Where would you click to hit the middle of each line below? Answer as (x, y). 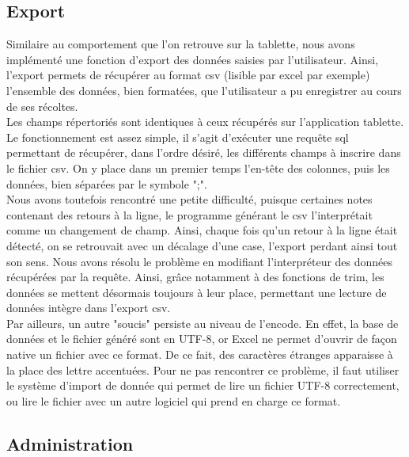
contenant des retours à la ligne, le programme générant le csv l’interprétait (189, 214)
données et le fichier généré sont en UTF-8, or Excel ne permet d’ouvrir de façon (202, 339)
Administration (70, 443)
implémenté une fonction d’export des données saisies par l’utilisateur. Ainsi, (193, 59)
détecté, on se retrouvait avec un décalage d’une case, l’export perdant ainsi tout (202, 245)
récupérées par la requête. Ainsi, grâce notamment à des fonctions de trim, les (195, 277)
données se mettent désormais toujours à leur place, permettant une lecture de (197, 292)
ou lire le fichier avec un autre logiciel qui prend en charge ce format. (174, 400)
